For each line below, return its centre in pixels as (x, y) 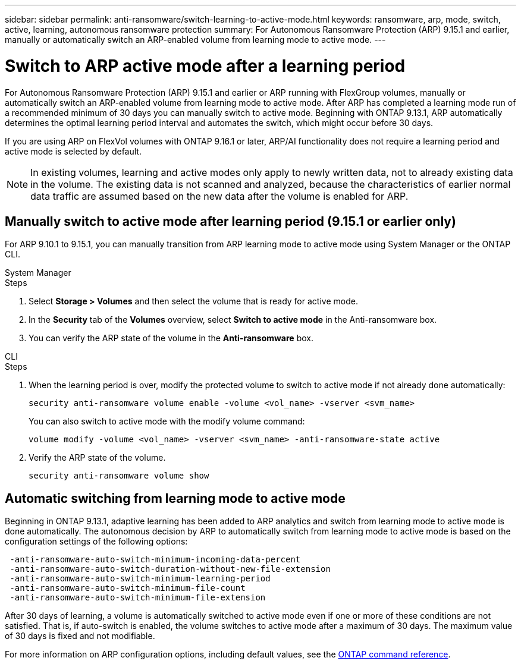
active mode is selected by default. (73, 151)
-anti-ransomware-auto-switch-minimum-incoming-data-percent (155, 560)
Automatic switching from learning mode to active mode (175, 498)
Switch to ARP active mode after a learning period (205, 66)
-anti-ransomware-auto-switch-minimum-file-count (128, 588)
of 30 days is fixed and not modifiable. (80, 636)
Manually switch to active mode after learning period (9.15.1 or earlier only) (230, 221)
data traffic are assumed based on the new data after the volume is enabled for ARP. (219, 196)
